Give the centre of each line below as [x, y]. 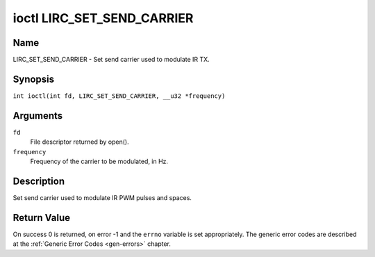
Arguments [38, 116]
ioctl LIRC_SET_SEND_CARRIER [103, 18]
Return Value [42, 218]
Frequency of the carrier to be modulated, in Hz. [99, 161]
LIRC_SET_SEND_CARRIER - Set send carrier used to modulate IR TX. [111, 60]
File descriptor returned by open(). [80, 142]
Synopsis [34, 79]
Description [39, 181]
